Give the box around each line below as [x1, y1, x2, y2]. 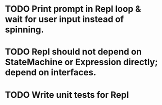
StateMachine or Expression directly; [5, 57, 158, 68]
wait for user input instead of [5, 14, 124, 25]
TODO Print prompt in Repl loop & [5, 3, 142, 15]
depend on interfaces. [5, 67, 97, 78]
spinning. [5, 24, 44, 35]
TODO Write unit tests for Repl [5, 89, 130, 100]
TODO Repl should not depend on [5, 46, 142, 57]
